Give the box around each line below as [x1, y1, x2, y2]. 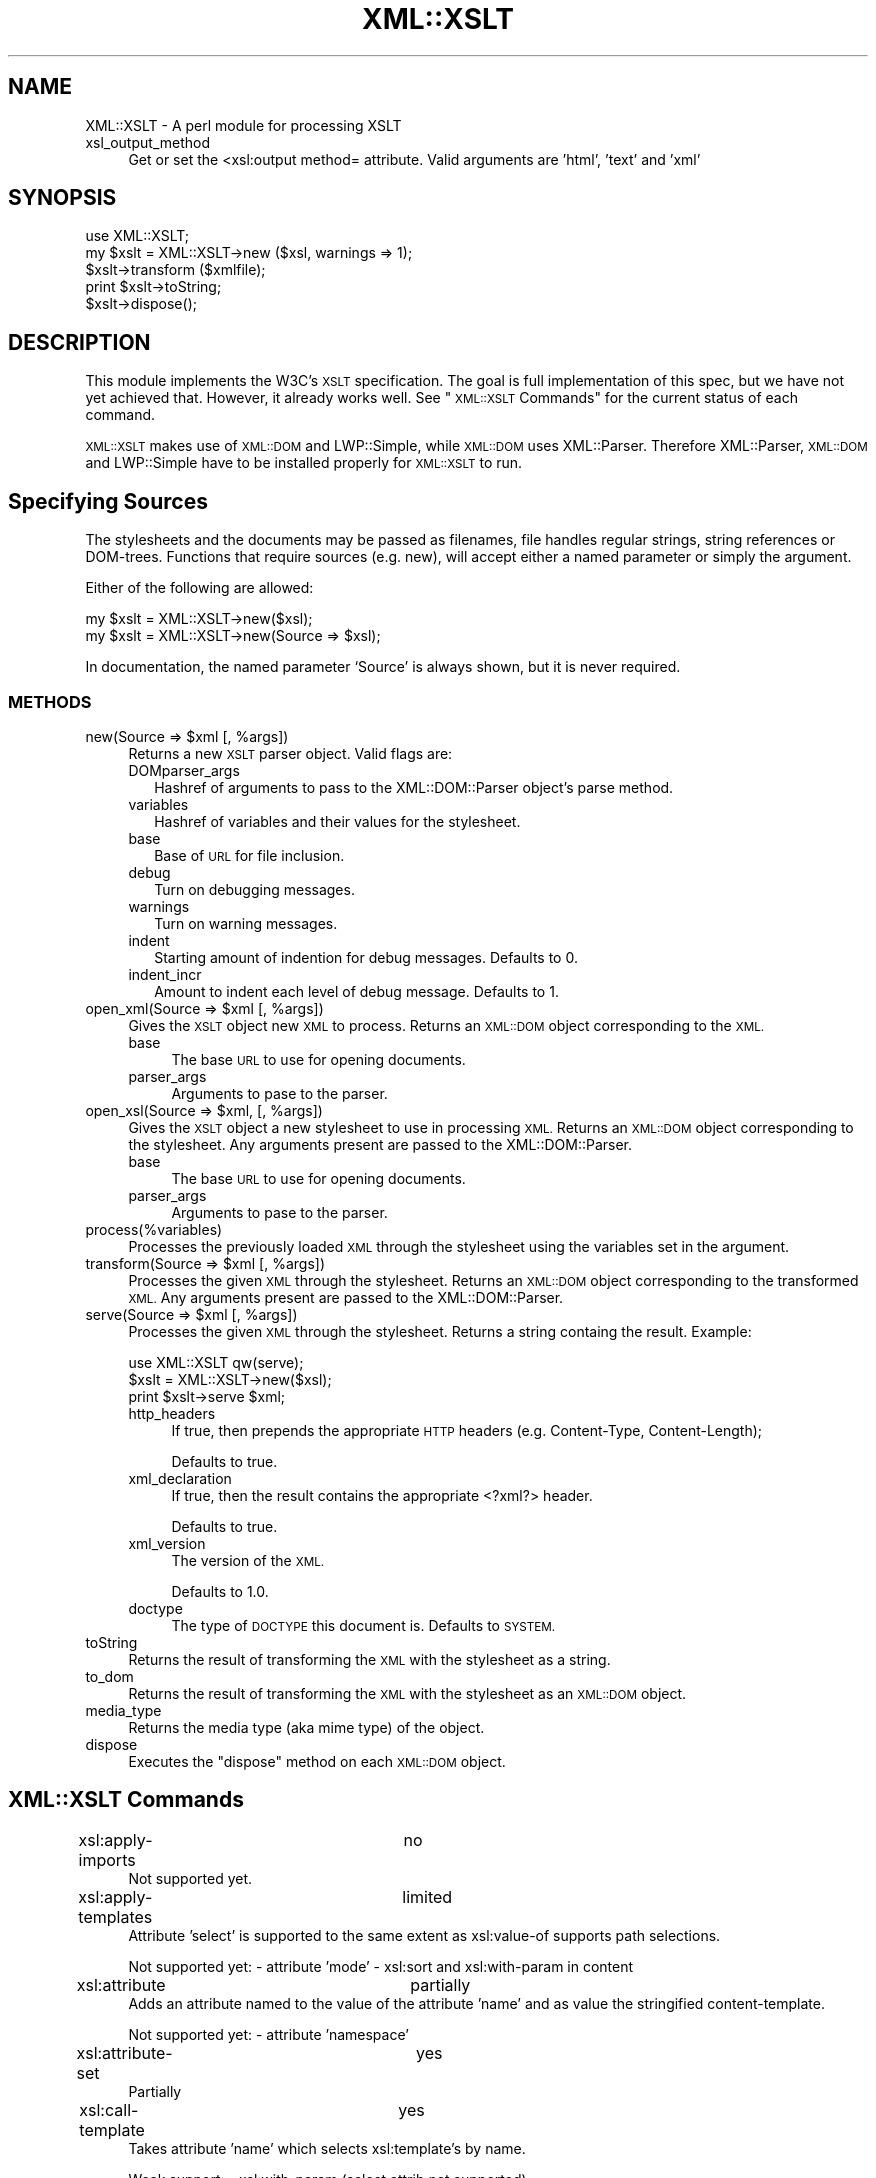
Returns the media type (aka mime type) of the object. [128, 1718, 485, 1736]
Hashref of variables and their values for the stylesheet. [154, 812, 521, 830]
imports [78, 1849, 136, 1870]
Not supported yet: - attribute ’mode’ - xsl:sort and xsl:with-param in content [128, 1957, 634, 1975]
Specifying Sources [8, 488, 208, 514]
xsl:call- [79, 2099, 139, 2120]
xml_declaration [128, 1469, 232, 1487]
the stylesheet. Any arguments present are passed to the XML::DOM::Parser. [128, 1135, 633, 1153]
